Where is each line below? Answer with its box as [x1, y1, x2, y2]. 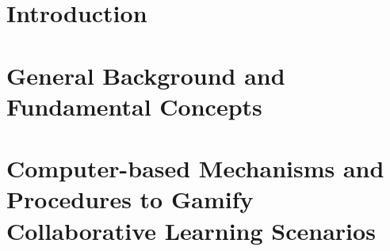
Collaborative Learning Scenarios [6, 214, 376, 246]
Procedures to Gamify [6, 183, 254, 215]
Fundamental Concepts [6, 89, 262, 122]
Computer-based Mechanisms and [6, 152, 384, 184]
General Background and [6, 59, 285, 91]
